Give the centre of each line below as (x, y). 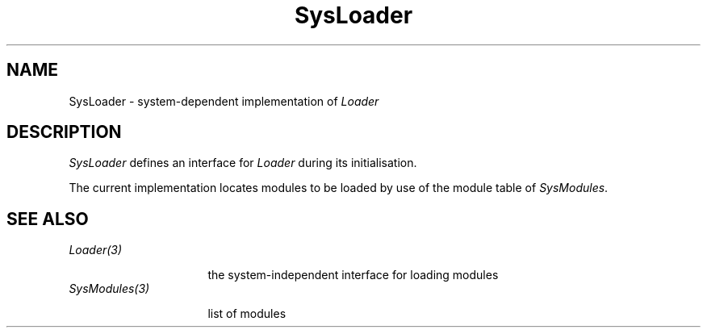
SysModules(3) (109, 289)
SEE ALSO (48, 219)
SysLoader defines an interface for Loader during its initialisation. (243, 163)
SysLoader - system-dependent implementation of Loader (224, 101)
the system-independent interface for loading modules (353, 275)
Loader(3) (96, 250)
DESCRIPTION (64, 132)
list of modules (247, 314)
